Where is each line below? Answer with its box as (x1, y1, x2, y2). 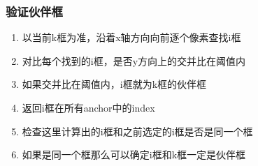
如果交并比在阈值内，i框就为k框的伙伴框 (22, 77, 207, 91)
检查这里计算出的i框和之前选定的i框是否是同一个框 (22, 123, 253, 138)
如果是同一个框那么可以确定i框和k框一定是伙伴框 (22, 147, 246, 162)
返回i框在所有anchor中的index (22, 100, 155, 114)
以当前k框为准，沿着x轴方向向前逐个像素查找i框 (22, 30, 241, 45)
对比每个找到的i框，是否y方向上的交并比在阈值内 (22, 53, 246, 68)
